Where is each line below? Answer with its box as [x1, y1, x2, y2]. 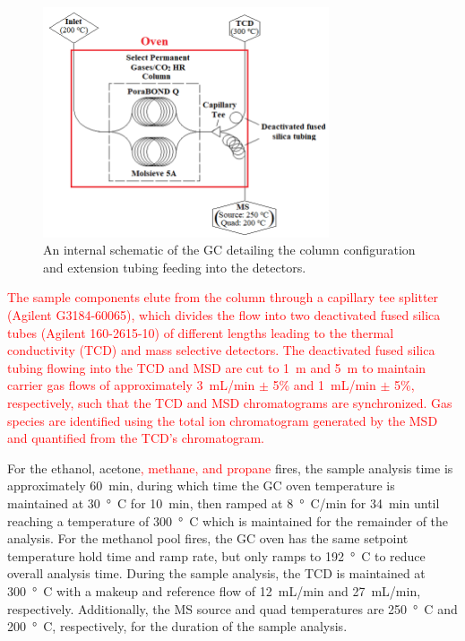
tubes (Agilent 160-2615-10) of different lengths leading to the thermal [7, 323, 394, 342]
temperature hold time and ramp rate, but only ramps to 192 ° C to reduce [7, 546, 426, 565]
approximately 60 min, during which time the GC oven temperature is [7, 476, 395, 495]
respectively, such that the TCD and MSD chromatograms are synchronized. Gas [7, 394, 452, 412]
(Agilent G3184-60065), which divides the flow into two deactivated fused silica [7, 306, 441, 325]
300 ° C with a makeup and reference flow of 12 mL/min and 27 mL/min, [7, 581, 421, 600]
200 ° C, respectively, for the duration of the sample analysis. [7, 617, 348, 636]
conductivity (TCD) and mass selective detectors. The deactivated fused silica [7, 341, 435, 359]
